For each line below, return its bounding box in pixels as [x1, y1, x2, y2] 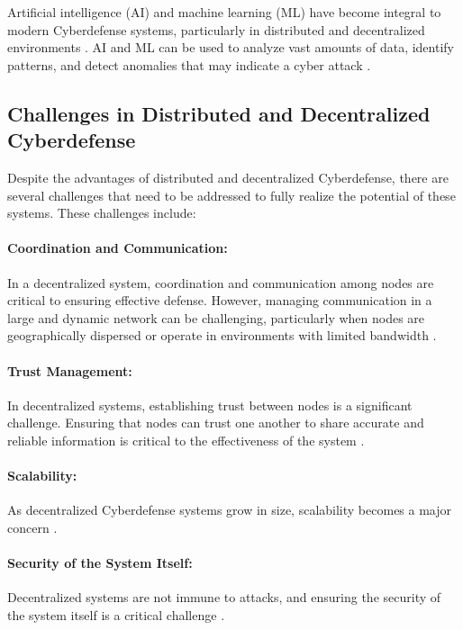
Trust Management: [7, 361, 132, 380]
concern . [7, 517, 58, 536]
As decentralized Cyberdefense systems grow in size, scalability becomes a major [7, 500, 452, 519]
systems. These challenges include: [7, 203, 196, 222]
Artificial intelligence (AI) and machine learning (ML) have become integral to [7, 3, 441, 21]
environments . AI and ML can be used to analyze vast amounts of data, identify [7, 38, 454, 57]
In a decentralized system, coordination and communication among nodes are [7, 273, 434, 292]
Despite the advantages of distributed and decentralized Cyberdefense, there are [7, 167, 449, 186]
